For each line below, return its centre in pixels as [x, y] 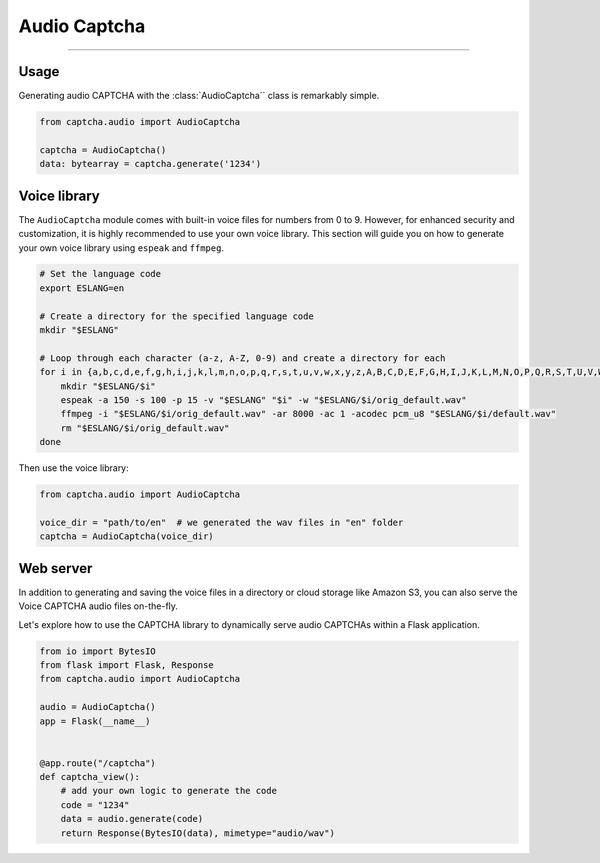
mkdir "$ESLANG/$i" [108, 386]
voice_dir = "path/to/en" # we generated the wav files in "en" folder [221, 522]
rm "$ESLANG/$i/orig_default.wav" [145, 428]
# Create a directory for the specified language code [176, 316]
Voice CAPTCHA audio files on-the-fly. [98, 606]
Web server [55, 568]
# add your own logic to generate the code [168, 791]
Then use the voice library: [73, 468]
